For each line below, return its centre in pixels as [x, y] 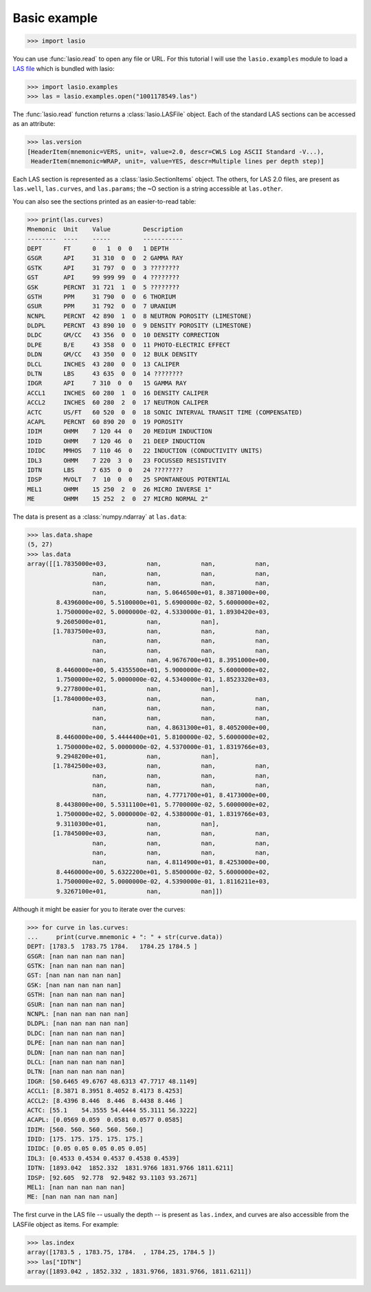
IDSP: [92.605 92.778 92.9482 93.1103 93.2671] [112, 1177]
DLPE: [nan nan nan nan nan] [76, 1043]
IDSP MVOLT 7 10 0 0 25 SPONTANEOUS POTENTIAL [128, 480]
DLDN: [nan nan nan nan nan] [76, 1052]
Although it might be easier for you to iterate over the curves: [99, 909]
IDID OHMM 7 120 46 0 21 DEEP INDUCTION [116, 441]
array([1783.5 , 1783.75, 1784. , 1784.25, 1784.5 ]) [121, 1252]
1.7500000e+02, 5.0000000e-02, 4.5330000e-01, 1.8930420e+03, [163, 612]
